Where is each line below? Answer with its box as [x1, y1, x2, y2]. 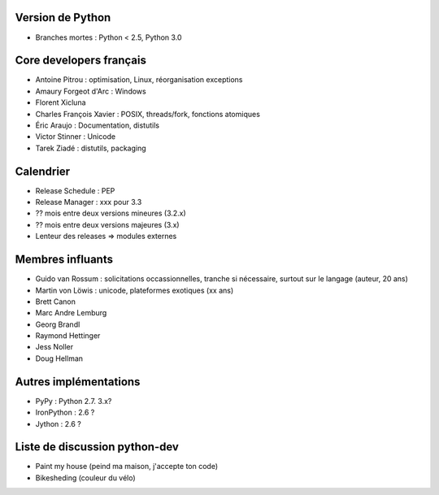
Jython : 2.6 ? [35, 419, 81, 428]
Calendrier [15, 164, 71, 178]
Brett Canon [35, 297, 76, 306]
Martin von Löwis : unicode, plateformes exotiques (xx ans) [35, 285, 234, 295]
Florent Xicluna [35, 98, 86, 107]
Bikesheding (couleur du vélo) [35, 472, 136, 483]
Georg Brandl [35, 319, 80, 329]
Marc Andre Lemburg [35, 308, 107, 318]
